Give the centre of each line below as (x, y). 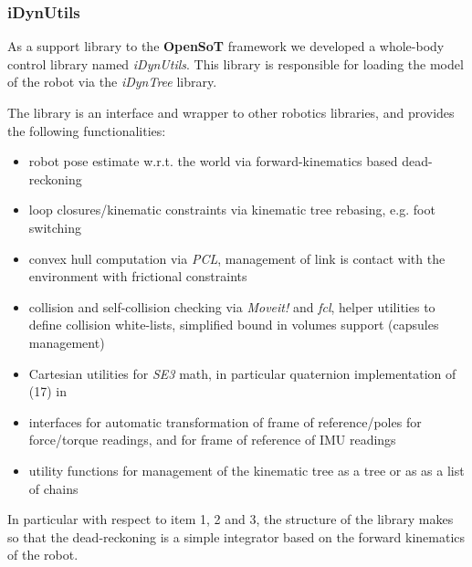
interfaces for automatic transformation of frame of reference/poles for (225, 421)
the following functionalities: (87, 130)
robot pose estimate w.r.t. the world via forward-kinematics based (213, 161)
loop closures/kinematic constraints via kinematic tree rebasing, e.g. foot (232, 210)
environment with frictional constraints (138, 276)
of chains (53, 488)
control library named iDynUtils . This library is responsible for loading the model (236, 63)
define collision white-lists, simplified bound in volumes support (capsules (234, 325)
